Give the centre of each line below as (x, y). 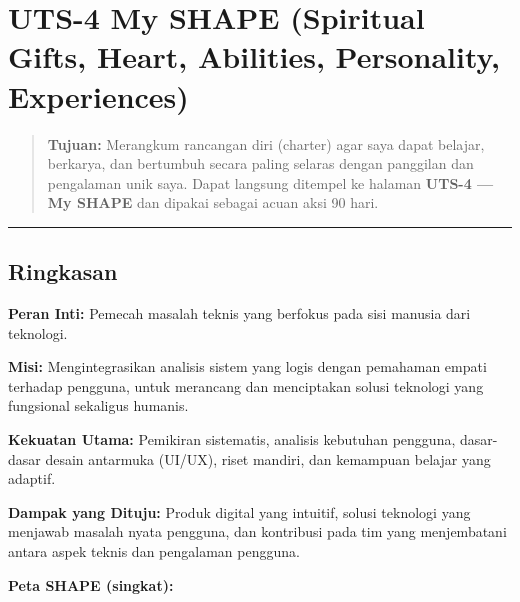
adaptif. (32, 478)
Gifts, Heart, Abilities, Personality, (254, 56)
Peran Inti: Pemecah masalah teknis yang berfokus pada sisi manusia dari (239, 313)
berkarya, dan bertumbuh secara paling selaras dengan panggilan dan (260, 163)
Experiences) (98, 95)
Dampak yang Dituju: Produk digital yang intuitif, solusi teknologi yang (239, 511)
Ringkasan (63, 271)
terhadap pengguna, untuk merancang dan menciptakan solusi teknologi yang (246, 385)
